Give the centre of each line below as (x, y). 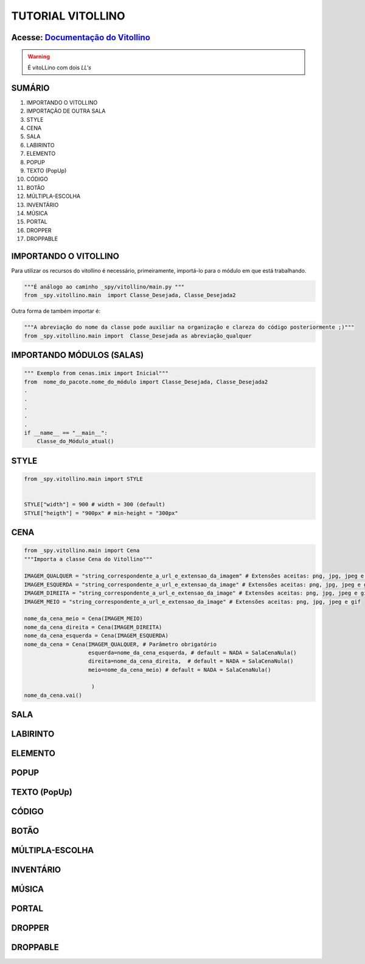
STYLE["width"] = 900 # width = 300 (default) (95, 505)
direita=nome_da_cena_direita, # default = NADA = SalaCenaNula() (191, 661)
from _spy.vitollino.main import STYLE (83, 479)
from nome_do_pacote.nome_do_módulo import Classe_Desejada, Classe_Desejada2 (146, 382)
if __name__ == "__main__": (66, 433)
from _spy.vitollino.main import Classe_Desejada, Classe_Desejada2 (130, 295)
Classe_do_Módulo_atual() (75, 442)
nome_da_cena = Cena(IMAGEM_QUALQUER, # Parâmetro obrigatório (120, 644)
